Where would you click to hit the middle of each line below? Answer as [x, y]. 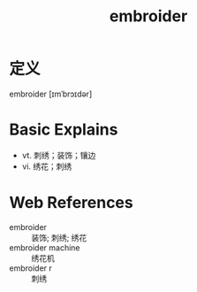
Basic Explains [64, 130]
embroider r [31, 268]
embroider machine [45, 247]
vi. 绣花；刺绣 [47, 166]
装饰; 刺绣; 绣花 [59, 237]
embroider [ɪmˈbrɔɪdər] [51, 94]
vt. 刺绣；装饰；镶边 [59, 155]
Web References [72, 203]
